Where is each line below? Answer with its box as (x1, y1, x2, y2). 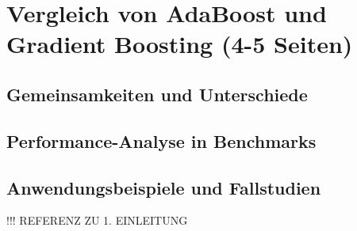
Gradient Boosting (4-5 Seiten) (6, 28, 353, 60)
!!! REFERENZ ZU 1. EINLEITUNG (6, 212, 188, 229)
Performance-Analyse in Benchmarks (6, 128, 317, 153)
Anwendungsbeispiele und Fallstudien (6, 175, 321, 199)
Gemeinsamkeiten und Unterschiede (6, 81, 308, 106)
